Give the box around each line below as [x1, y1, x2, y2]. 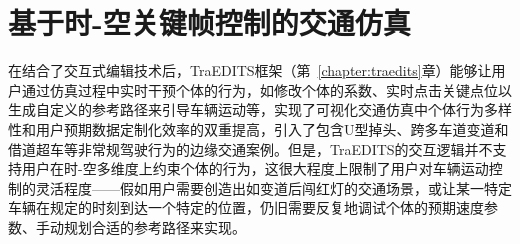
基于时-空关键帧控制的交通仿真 [8, 2, 411, 43]
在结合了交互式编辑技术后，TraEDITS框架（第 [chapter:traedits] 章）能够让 [8, 60, 492, 81]
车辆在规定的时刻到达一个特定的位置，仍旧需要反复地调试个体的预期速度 [8, 197, 484, 218]
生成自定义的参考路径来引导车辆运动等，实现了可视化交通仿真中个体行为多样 [8, 99, 512, 120]
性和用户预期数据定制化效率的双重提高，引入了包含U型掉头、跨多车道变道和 [8, 118, 509, 139]
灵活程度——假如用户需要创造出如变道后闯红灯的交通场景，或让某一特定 [35, 177, 512, 198]
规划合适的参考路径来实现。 [63, 216, 246, 237]
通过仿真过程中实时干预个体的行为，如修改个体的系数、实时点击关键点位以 [21, 79, 512, 100]
